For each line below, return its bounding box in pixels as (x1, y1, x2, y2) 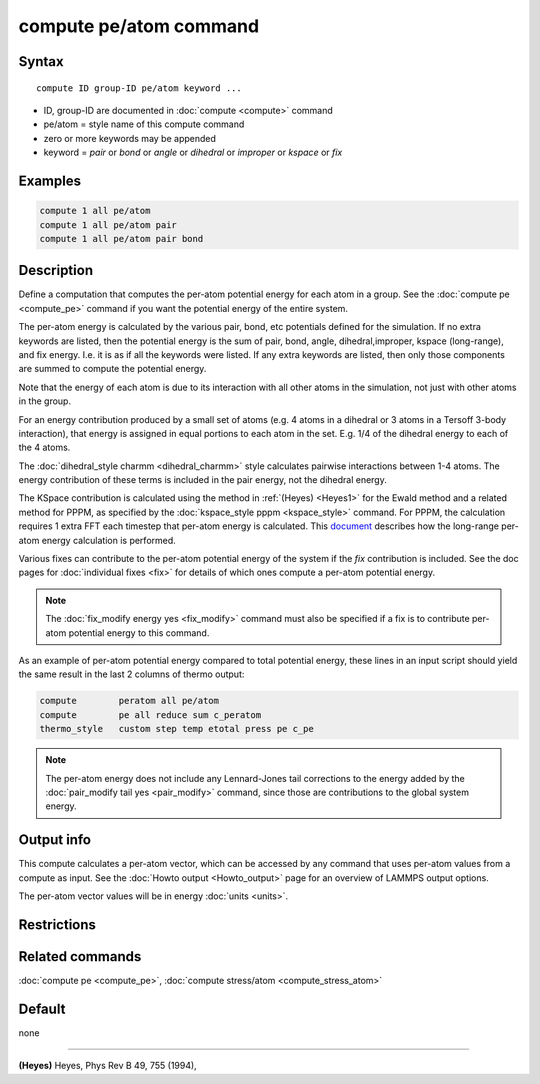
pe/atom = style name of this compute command (43, 118, 245, 130)
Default (18, 1000, 66, 1017)
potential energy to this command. (68, 626, 210, 639)
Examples (18, 172, 82, 189)
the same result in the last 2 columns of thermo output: (18, 668, 245, 680)
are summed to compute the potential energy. (18, 363, 207, 375)
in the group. (18, 395, 72, 407)
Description (18, 262, 94, 279)
